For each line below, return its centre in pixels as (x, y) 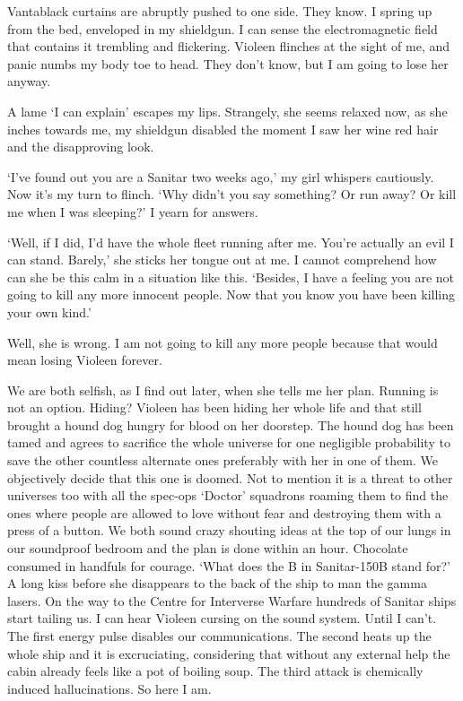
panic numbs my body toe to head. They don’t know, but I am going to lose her (228, 63)
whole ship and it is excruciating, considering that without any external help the (229, 653)
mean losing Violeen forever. (85, 360)
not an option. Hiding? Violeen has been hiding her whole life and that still (214, 407)
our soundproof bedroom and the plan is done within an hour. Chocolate (208, 548)
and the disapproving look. (81, 147)
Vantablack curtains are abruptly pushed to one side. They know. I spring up (220, 11)
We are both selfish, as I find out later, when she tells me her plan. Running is (223, 389)
